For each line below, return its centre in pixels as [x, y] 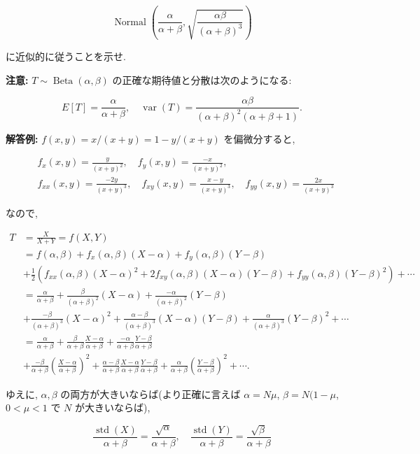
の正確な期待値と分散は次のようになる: [202, 79]
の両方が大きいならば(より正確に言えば [150, 393]
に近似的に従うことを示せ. [66, 56]
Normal [130, 22]
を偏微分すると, [259, 138]
